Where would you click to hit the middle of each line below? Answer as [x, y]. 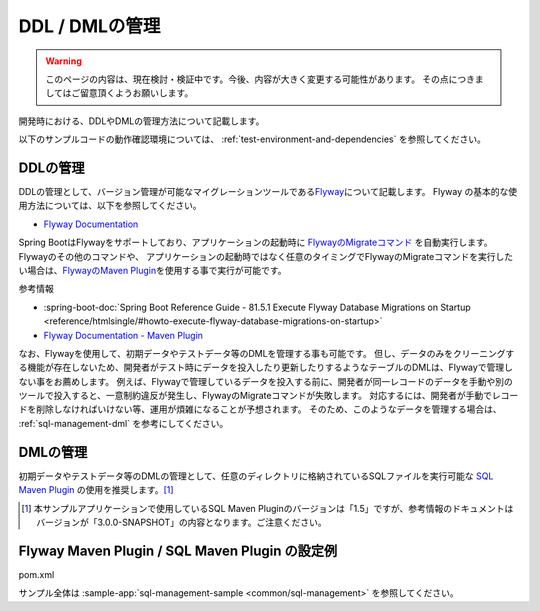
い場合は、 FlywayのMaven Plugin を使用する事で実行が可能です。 [152, 270]
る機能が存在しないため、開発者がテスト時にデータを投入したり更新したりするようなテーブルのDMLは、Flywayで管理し [266, 367]
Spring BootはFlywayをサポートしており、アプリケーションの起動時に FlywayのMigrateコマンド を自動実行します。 [255, 242]
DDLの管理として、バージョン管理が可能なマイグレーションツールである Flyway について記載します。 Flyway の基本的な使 [268, 192]
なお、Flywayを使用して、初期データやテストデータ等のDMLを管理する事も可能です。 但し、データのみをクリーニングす [266, 353]
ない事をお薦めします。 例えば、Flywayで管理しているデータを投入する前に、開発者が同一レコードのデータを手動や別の [266, 381]
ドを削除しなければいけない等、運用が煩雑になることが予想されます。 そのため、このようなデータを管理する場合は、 [260, 409]
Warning [63, 61]
